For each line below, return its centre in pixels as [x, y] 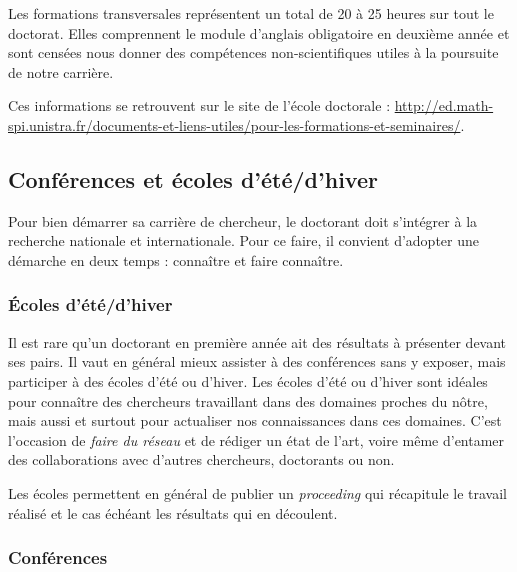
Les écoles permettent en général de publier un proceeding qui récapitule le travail [257, 492]
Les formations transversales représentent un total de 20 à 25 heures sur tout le [251, 13]
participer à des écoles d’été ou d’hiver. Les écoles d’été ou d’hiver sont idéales [248, 380]
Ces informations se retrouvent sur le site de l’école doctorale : [199, 105]
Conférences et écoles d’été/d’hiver [193, 178]
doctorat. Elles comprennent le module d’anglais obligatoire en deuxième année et [259, 32]
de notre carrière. [61, 71]
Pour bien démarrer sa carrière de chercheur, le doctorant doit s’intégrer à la [243, 220]
